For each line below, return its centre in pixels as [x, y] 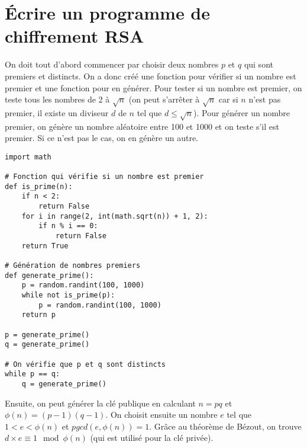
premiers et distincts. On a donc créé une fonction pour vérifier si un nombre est [151, 76]
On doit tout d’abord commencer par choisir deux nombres [112, 64]
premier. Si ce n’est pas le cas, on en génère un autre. [102, 138]
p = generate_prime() [47, 335]
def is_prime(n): [39, 186]
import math [28, 157]
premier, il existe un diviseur [57, 112]
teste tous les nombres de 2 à [57, 99]
